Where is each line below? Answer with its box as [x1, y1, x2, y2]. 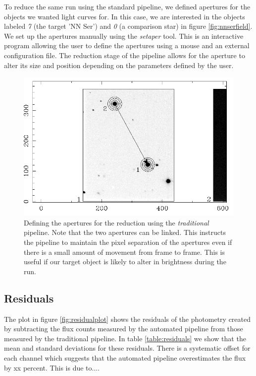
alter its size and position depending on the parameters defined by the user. [4, 60, 234, 70]
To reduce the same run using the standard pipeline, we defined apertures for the [4, 1, 251, 11]
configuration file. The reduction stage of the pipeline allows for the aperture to [4, 50, 245, 60]
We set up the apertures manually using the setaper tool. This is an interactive [4, 30, 244, 41]
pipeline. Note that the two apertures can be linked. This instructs [24, 227, 226, 237]
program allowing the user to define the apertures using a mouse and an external [4, 40, 250, 51]
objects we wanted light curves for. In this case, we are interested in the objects [4, 11, 245, 21]
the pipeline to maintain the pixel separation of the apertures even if [24, 237, 232, 247]
